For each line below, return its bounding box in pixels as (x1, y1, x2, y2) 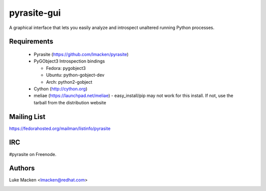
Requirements (9, 37, 54, 46)
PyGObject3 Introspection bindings (33, 58, 105, 64)
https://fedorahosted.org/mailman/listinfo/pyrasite (9, 126, 111, 131)
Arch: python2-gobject (46, 79, 93, 85)
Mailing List (9, 112, 46, 121)
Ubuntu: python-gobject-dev (46, 72, 104, 78)
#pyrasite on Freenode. (9, 151, 57, 157)
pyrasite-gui (9, 7, 61, 18)
